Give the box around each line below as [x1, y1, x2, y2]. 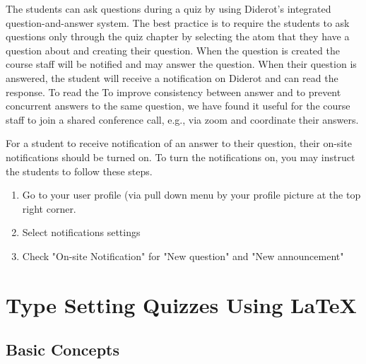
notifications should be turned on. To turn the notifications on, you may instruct [6, 149, 355, 164]
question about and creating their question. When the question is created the [6, 42, 340, 57]
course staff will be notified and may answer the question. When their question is [6, 57, 357, 71]
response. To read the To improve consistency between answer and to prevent [6, 84, 341, 99]
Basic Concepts [6, 339, 120, 360]
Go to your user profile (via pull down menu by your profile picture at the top [22, 187, 361, 202]
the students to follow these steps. [6, 163, 153, 178]
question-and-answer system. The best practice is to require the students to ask [6, 15, 350, 30]
